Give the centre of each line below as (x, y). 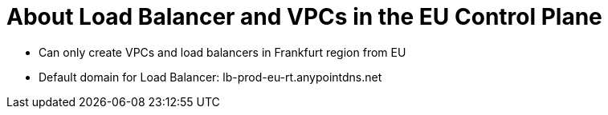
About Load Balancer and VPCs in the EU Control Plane (304, 17)
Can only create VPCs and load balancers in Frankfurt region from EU (222, 52)
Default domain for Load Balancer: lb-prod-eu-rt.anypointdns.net (210, 77)
